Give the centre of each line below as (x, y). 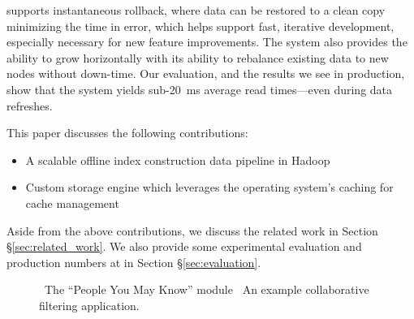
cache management (72, 203)
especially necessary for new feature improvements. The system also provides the (207, 42)
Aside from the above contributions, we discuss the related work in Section (192, 230)
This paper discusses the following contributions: (127, 133)
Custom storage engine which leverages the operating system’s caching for (209, 187)
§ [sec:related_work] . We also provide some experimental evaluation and (184, 246)
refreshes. (30, 105)
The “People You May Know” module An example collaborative (207, 289)
